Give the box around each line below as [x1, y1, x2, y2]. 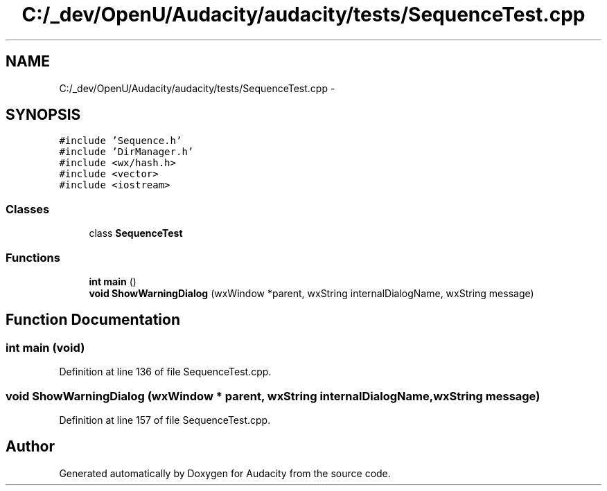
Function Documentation [6, 311, 180, 329]
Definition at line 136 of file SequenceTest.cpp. [59, 366, 272, 378]
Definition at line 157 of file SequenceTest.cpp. [59, 413, 271, 426]
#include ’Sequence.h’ [59, 135, 182, 147]
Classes [6, 202, 50, 216]
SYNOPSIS [6, 106, 81, 124]
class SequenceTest [89, 227, 183, 240]
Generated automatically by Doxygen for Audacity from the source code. [59, 467, 391, 479]
